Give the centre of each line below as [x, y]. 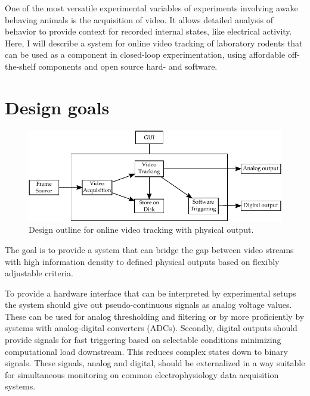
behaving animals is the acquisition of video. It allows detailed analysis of [139, 19]
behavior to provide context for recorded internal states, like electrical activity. [148, 31]
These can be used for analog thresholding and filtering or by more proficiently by [155, 316]
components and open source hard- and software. [128, 66]
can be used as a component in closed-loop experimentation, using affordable [145, 54]
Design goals [57, 107]
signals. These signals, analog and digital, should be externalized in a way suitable [155, 363]
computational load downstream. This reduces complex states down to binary [146, 351]
